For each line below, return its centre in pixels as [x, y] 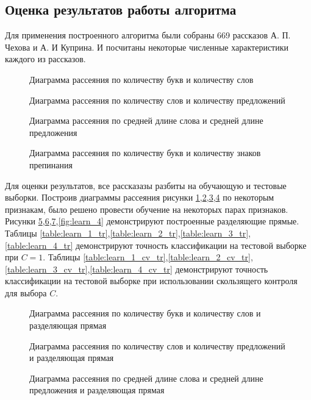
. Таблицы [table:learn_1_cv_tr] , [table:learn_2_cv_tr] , [148, 257]
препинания [51, 164]
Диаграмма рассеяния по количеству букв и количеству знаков [145, 153]
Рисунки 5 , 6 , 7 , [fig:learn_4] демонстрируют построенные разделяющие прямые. [152, 221]
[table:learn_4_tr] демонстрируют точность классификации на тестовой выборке [156, 245]
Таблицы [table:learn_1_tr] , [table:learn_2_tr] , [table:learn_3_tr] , [128, 233]
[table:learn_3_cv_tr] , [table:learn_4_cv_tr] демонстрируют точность [137, 269]
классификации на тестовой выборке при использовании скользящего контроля [151, 281]
